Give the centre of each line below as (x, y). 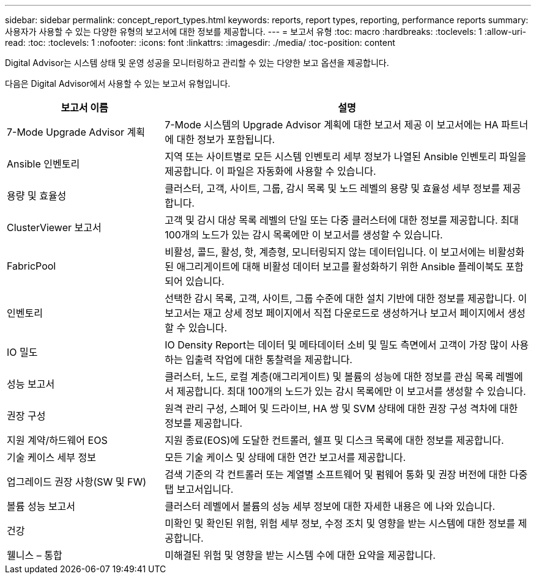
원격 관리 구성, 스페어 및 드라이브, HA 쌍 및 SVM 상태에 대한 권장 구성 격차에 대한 (341, 408)
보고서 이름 (84, 108)
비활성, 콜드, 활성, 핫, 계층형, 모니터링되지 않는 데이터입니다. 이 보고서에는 (325, 252)
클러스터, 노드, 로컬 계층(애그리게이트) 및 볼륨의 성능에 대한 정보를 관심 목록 (329, 377)
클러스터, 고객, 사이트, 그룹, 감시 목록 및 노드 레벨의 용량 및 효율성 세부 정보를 (333, 188)
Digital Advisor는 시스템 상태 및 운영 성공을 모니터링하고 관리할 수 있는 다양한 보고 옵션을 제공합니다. (197, 63)
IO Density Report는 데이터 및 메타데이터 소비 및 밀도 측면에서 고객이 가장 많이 (336, 345)
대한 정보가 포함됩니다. (226, 139)
